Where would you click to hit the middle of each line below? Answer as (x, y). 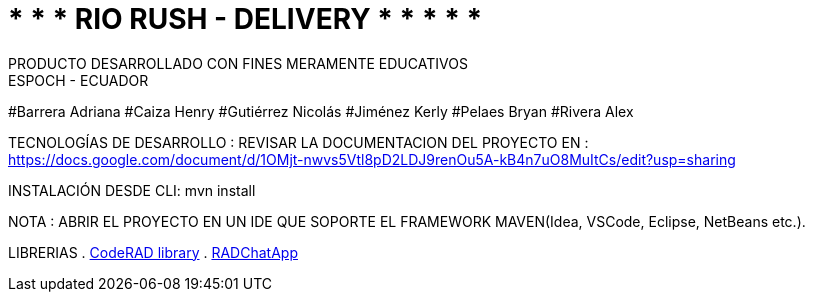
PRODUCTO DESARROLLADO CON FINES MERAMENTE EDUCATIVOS (238, 63)
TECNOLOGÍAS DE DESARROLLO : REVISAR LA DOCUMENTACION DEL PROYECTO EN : (298, 142)
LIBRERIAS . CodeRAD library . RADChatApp (153, 252)
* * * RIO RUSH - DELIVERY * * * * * (245, 19)
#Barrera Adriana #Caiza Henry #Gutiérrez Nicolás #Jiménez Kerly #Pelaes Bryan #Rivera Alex (321, 111)
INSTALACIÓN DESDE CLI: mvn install (132, 190)
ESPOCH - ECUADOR (78, 80)
